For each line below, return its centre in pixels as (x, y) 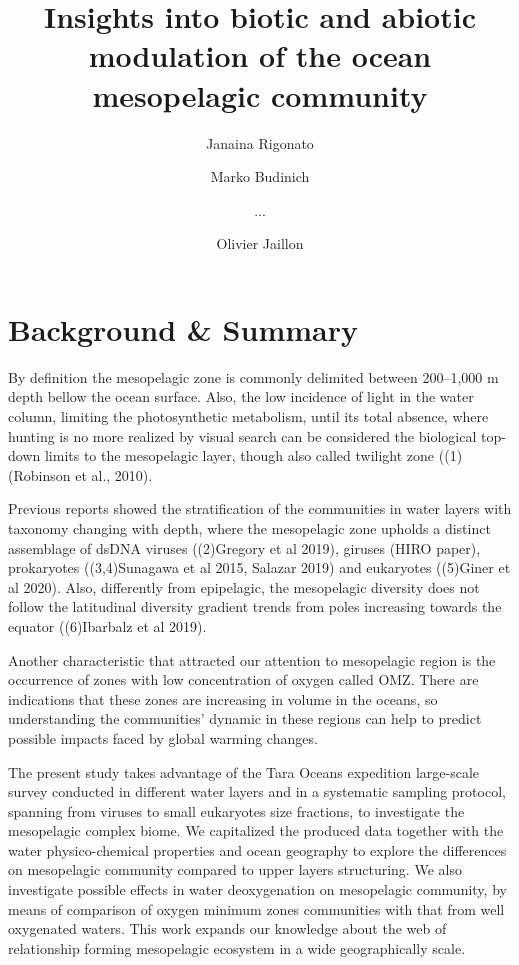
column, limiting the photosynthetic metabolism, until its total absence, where (248, 416)
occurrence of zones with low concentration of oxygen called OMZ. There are (243, 679)
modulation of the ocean (260, 55)
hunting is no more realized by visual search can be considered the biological (242, 435)
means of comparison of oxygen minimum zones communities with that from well (256, 908)
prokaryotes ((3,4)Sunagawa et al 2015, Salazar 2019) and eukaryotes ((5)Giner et (259, 567)
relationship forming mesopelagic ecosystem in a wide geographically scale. (237, 947)
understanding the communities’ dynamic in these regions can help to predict (245, 718)
